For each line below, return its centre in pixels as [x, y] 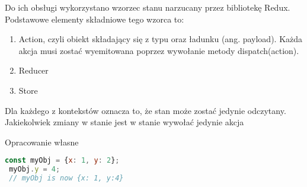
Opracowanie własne [42, 142]
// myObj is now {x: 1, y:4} [66, 178]
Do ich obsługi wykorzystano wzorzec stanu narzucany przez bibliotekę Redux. [148, 7]
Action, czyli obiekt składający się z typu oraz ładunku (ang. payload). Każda [161, 39]
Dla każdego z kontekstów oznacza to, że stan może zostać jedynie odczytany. [145, 110]
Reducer [33, 70]
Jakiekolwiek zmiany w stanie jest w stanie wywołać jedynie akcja [124, 122]
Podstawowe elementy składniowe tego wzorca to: [95, 19]
